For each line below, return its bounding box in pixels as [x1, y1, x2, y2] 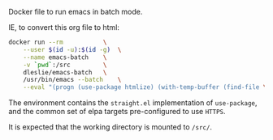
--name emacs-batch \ [23, 53, 107, 62]
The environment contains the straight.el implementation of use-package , [8, 98, 258, 108]
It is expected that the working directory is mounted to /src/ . [8, 122, 213, 132]
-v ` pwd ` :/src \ [23, 61, 107, 69]
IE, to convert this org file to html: [8, 23, 120, 32]
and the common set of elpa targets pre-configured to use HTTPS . [8, 107, 226, 117]
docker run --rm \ [8, 38, 107, 46]
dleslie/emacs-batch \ [23, 68, 107, 76]
